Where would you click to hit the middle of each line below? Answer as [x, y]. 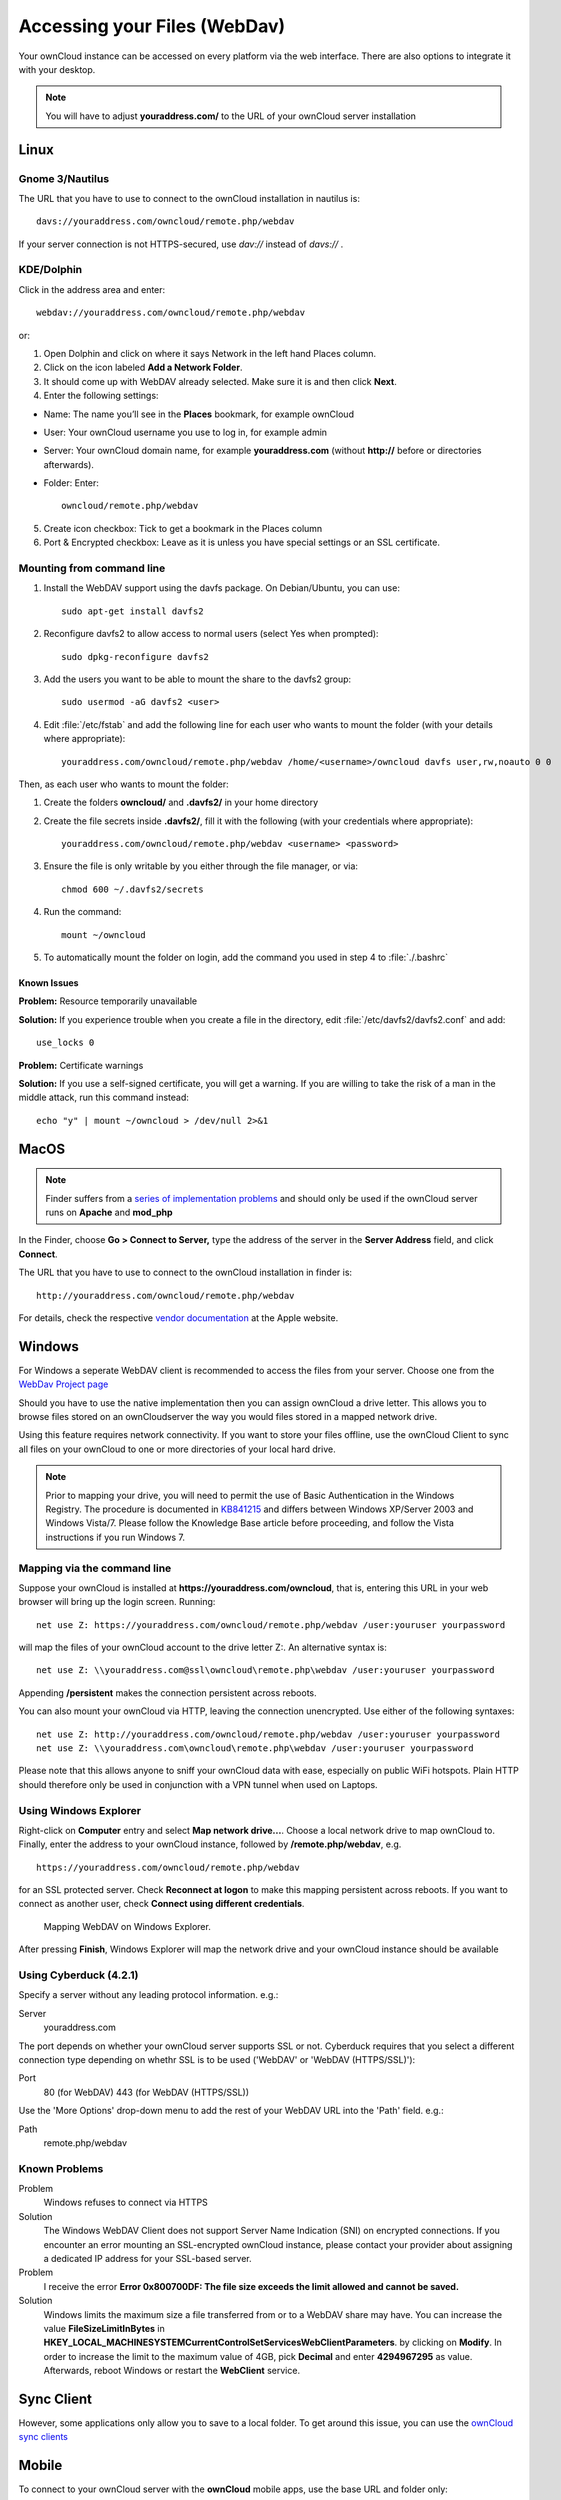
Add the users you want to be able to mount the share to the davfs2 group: [197, 679]
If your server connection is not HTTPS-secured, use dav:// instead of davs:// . [181, 244]
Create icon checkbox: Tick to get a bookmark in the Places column [183, 528]
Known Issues [48, 983]
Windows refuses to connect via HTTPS [126, 2202]
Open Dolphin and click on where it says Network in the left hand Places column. [210, 353]
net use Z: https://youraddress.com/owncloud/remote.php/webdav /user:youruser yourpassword [271, 1624]
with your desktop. [57, 69]
